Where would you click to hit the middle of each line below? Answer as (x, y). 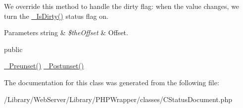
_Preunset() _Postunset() (44, 66)
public (13, 49)
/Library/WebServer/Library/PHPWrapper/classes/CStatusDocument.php (118, 99)
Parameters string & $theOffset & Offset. (66, 32)
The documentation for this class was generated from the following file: (112, 82)
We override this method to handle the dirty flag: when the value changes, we (122, 6)
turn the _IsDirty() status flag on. (56, 16)
